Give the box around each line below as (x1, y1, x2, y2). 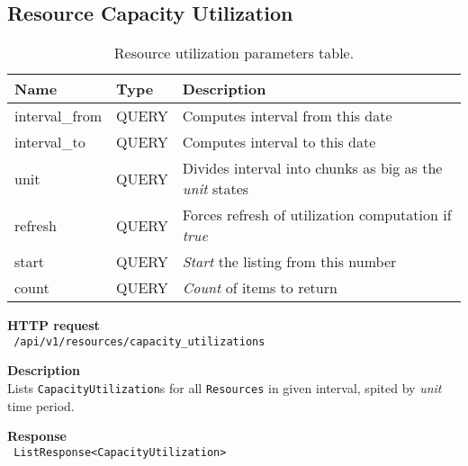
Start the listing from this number (182, 251, 397, 273)
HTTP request (7, 316, 100, 335)
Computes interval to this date (182, 131, 376, 153)
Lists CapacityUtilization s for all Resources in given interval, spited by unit (7, 379, 442, 398)
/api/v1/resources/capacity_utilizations (13, 335, 265, 348)
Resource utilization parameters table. (113, 42, 355, 64)
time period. (7, 396, 75, 415)
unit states (182, 178, 249, 200)
